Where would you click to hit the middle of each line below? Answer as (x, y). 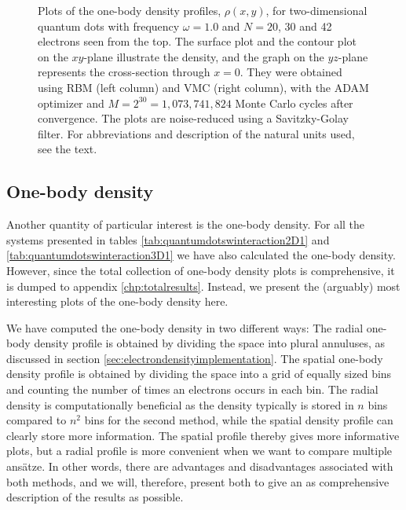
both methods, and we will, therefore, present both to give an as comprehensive (198, 481)
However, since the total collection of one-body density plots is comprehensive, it (201, 270)
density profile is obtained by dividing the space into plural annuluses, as (210, 343)
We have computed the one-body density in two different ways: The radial (185, 327)
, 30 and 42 (305, 26)
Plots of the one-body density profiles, (130, 10)
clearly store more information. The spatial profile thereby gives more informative (203, 435)
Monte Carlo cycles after (294, 103)
